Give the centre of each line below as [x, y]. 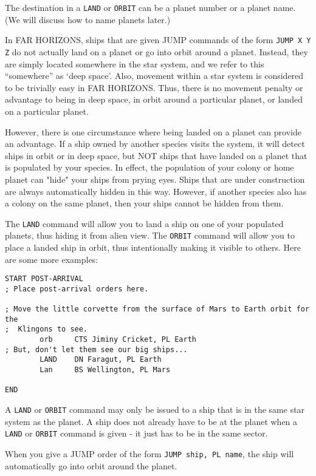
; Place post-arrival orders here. [77, 289]
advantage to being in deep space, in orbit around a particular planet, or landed [154, 99]
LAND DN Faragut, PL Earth [101, 360]
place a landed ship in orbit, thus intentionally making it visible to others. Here [153, 247]
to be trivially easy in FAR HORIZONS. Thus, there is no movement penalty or [154, 87]
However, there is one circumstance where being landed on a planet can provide [153, 131]
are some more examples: [52, 259]
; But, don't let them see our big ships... [96, 349]
